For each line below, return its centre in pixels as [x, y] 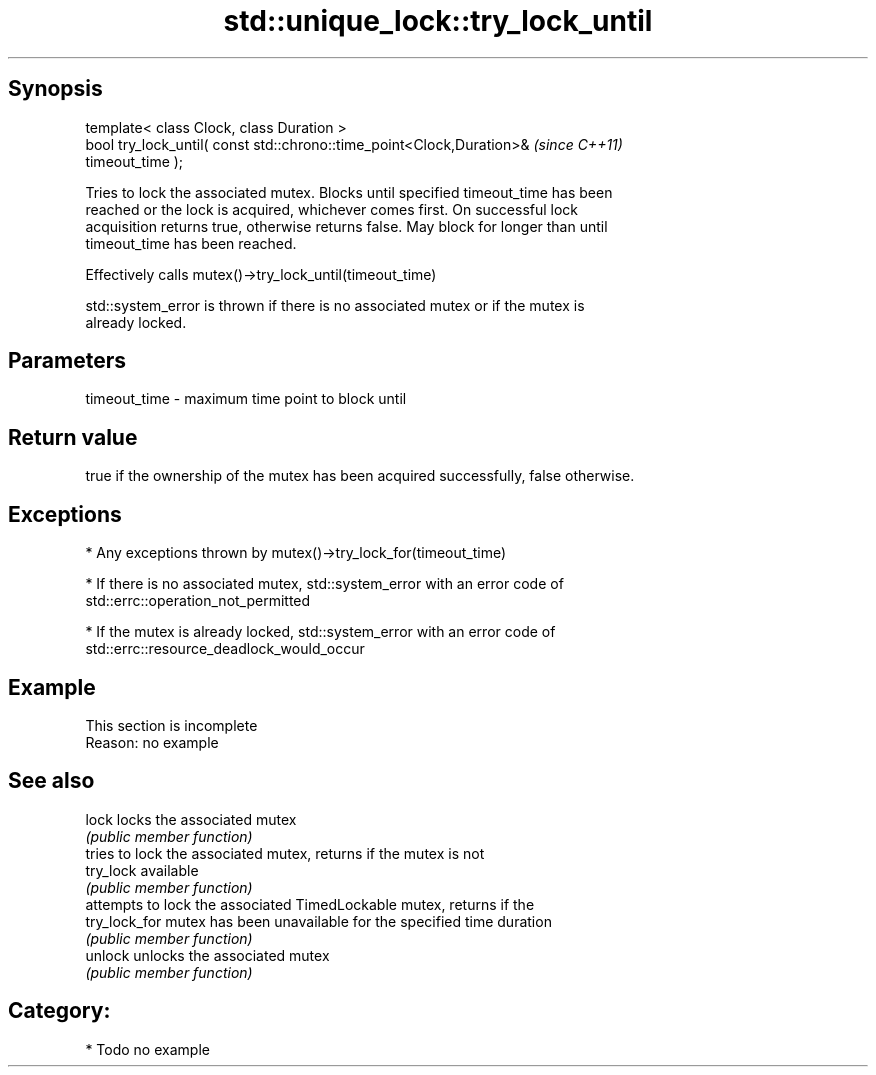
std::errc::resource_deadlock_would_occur [225, 649]
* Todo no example [147, 1049]
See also [51, 781]
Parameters [67, 361]
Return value [73, 437]
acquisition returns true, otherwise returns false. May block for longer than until [346, 226]
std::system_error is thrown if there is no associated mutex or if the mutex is [335, 305]
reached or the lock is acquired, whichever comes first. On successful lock [332, 209]
